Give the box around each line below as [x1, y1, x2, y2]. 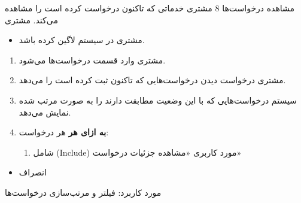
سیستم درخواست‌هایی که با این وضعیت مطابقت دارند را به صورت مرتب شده [19, 93, 297, 106]
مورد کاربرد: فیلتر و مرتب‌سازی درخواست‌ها [5, 186, 162, 198]
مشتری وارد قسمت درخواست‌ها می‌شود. [19, 53, 166, 66]
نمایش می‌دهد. [19, 105, 71, 118]
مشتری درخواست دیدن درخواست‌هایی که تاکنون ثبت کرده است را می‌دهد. [19, 74, 286, 86]
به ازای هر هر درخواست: [19, 126, 109, 138]
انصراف [19, 166, 47, 178]
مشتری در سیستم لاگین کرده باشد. [19, 34, 145, 46]
